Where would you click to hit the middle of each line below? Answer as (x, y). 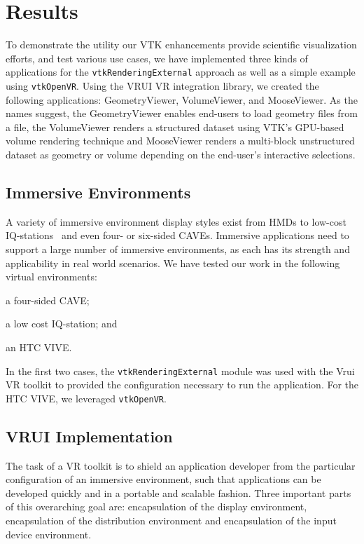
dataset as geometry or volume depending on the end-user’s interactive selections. (181, 154)
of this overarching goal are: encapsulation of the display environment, (156, 506)
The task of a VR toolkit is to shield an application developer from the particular (181, 465)
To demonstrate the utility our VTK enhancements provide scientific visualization (181, 45)
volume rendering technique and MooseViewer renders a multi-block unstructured (180, 141)
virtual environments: (51, 277)
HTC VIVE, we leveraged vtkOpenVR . (86, 398)
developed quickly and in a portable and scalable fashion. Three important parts (178, 492)
